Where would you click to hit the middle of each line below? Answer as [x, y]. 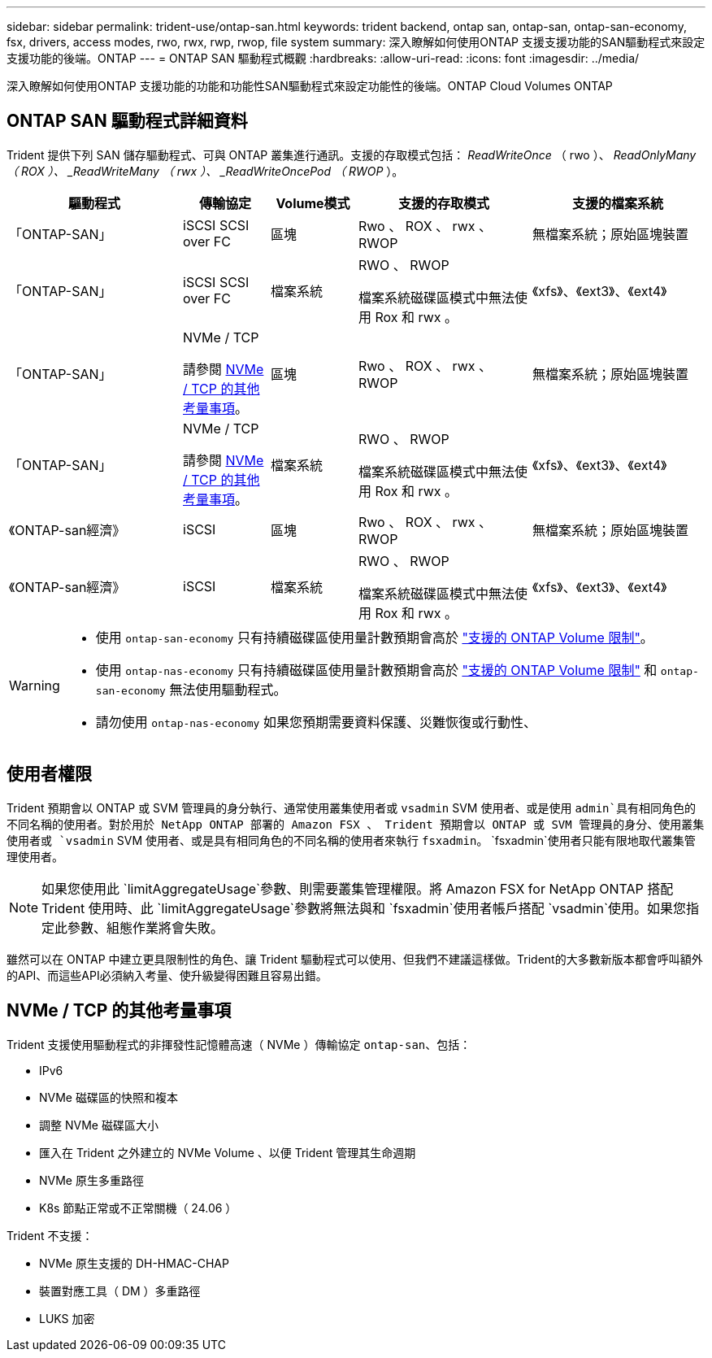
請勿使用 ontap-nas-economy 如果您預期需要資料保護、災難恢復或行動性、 [316, 722]
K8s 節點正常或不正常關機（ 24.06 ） [138, 1208]
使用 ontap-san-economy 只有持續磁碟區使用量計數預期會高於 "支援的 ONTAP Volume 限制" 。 [374, 637]
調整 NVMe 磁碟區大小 [99, 1125]
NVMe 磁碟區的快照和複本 [109, 1097]
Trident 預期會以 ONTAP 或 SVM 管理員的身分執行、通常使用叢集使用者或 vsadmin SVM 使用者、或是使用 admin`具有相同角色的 [351, 807]
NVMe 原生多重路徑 [91, 1180]
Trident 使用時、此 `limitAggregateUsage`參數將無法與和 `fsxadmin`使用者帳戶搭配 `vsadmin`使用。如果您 [364, 908]
